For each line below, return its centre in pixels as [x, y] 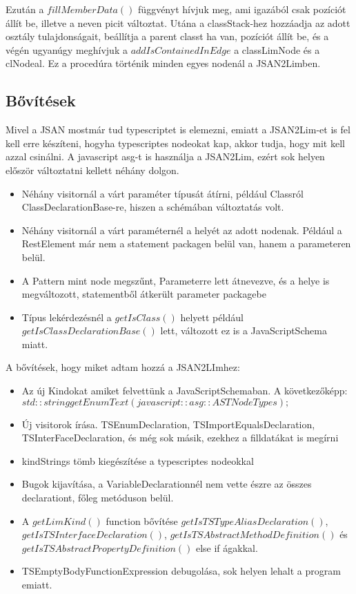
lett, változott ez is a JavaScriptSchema [244, 330]
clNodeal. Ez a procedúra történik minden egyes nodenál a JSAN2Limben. [163, 63]
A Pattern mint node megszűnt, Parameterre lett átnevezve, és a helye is [176, 280]
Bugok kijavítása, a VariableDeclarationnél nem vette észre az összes [167, 484]
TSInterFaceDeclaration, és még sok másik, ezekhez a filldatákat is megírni [180, 438]
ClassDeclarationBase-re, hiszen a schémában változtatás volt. [153, 207]
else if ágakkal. [227, 547]
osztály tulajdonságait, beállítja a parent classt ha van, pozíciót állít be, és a [167, 36]
